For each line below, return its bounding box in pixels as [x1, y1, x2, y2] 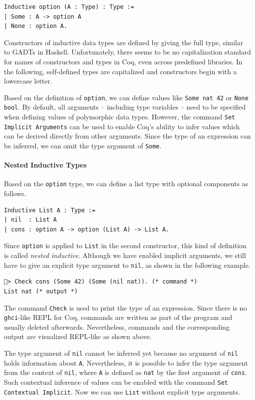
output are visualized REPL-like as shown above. [4, 331, 152, 342]
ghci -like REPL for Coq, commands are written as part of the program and [4, 312, 232, 322]
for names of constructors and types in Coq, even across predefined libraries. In [4, 56, 243, 66]
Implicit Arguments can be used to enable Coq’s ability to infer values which [4, 121, 240, 131]
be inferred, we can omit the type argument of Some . [4, 140, 162, 150]
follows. [4, 188, 27, 199]
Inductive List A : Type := [4, 206, 96, 214]
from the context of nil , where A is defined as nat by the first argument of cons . [4, 367, 247, 377]
